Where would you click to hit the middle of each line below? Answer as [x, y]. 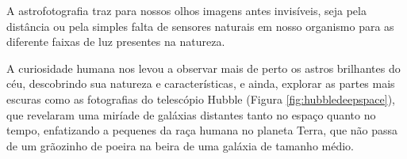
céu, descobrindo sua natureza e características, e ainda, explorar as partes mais [201, 83]
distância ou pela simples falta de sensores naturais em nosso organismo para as [200, 26]
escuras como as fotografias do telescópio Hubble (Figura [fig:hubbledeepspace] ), [201, 98]
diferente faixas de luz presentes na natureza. [116, 42]
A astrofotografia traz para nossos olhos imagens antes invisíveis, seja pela [186, 10]
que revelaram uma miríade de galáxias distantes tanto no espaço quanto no [191, 114]
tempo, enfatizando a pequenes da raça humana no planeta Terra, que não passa [202, 130]
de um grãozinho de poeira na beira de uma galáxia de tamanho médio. [180, 145]
